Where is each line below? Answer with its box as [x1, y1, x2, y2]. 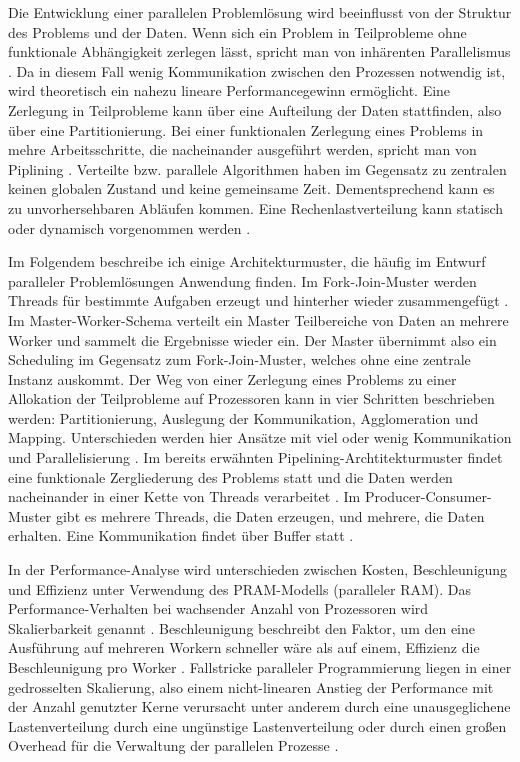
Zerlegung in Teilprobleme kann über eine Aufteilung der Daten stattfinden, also [8, 99, 502, 120]
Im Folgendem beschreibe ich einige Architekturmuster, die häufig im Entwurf [8, 251, 486, 272]
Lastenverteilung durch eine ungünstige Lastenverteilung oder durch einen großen [8, 715, 507, 736]
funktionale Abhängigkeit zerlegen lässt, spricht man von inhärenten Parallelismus [8, 41, 511, 62]
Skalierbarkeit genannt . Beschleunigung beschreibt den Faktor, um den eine [8, 617, 476, 638]
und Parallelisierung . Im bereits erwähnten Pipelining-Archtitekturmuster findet [8, 447, 503, 468]
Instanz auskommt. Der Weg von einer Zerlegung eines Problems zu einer [8, 368, 457, 389]
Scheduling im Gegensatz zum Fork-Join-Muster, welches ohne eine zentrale [8, 349, 471, 370]
